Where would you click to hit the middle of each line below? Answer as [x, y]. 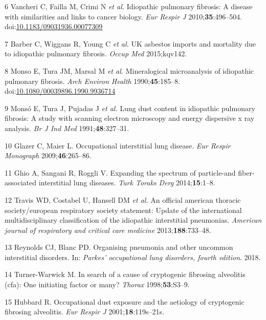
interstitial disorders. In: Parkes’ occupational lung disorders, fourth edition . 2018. [133, 257]
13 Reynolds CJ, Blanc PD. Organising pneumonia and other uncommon [119, 247]
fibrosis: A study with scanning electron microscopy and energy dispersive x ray [130, 118]
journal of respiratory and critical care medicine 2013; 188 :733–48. [108, 230]
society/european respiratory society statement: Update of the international [123, 210]
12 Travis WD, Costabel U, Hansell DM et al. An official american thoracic [123, 199]
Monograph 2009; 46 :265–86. [48, 155]
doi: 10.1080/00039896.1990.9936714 [60, 91]
